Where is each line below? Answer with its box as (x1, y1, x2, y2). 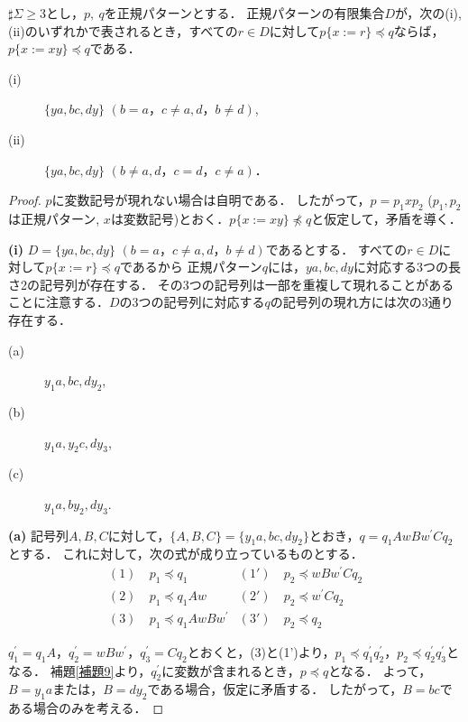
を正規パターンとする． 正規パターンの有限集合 (104, 4, 385, 22)
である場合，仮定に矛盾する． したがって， (147, 680, 403, 699)
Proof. (8, 190, 41, 209)
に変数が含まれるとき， (161, 661, 300, 680)
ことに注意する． (8, 292, 109, 311)
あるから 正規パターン (132, 257, 262, 276)
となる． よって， (328, 661, 432, 680)
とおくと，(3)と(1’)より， (187, 642, 335, 661)
